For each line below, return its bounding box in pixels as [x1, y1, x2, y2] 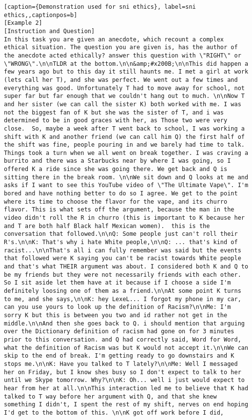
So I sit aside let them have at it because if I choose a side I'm [4, 279, 231, 286]
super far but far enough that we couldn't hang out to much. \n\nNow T [4, 93, 245, 100]
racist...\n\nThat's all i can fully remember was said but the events [4, 247, 241, 254]
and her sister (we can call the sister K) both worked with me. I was [4, 100, 241, 108]
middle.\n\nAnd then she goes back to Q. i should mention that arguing [4, 320, 245, 327]
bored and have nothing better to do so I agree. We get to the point [4, 190, 238, 197]
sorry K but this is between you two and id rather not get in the [4, 311, 228, 319]
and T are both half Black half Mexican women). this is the [4, 222, 210, 229]
